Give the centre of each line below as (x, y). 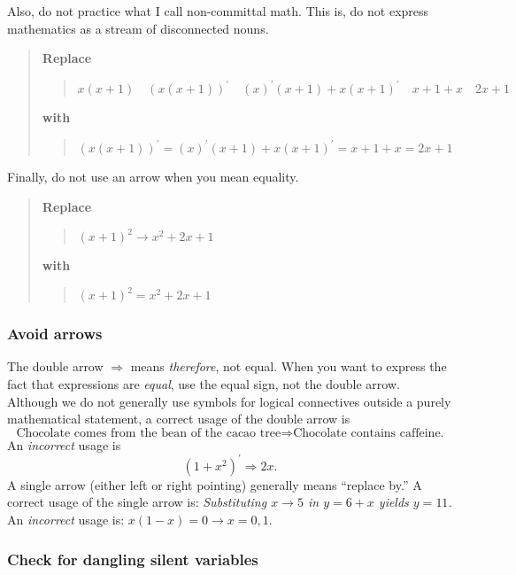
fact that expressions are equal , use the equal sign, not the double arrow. (204, 383)
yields (393, 502)
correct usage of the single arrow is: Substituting (137, 502)
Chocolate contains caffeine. (369, 433)
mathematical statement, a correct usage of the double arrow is (179, 419)
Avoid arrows (55, 334)
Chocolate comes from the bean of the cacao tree (149, 433)
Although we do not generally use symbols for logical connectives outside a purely (229, 401)
